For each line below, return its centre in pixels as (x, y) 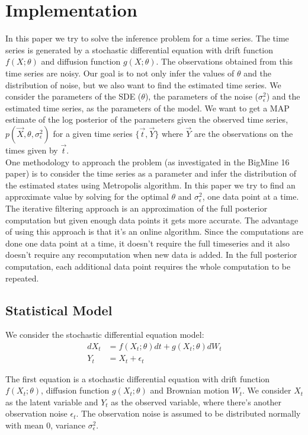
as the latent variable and (52, 402)
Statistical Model (59, 310)
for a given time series (93, 133)
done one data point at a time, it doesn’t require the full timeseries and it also (147, 243)
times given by (32, 150)
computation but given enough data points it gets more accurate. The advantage (152, 220)
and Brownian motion (190, 390)
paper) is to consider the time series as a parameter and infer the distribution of (151, 173)
